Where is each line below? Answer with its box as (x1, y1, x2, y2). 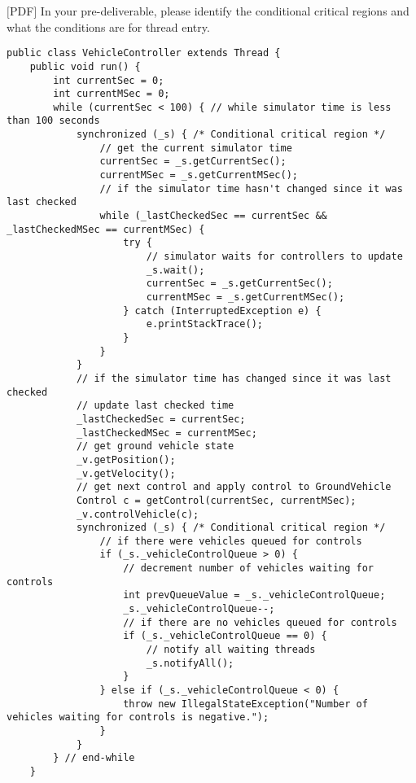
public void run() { (29, 60, 141, 72)
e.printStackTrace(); (146, 318, 263, 330)
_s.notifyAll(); (146, 657, 234, 669)
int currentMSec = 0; (53, 88, 170, 100)
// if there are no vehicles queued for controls (123, 616, 397, 628)
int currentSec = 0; (53, 74, 164, 86)
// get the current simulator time (99, 142, 292, 154)
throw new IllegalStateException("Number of (123, 698, 368, 710)
